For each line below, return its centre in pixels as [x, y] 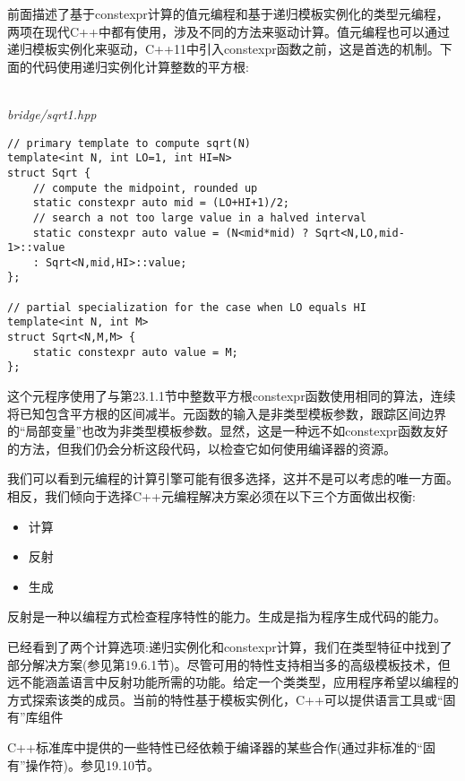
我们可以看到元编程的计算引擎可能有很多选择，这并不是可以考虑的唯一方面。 [233, 478]
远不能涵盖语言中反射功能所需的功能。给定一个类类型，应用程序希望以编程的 [233, 682]
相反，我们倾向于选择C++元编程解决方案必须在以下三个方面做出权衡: [211, 496]
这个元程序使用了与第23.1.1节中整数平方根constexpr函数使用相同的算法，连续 [232, 396]
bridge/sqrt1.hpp [52, 113]
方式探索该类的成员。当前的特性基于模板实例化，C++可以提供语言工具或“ [225, 699]
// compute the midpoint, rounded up [145, 188]
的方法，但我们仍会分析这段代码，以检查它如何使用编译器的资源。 [202, 448]
